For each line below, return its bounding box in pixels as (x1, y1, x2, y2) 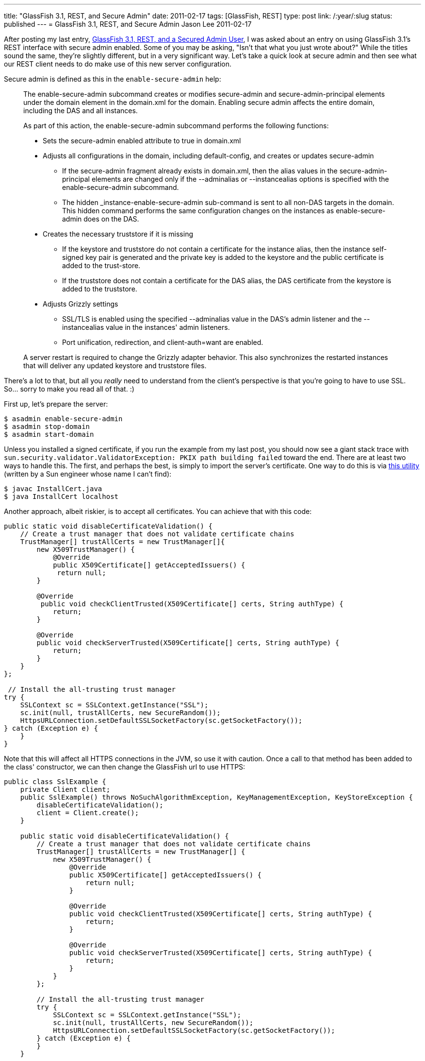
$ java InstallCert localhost (4, 493, 119, 500)
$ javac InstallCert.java (4, 485, 102, 493)
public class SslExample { (4, 778, 106, 786)
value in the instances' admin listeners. (105, 323, 230, 331)
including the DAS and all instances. (23, 106, 138, 115)
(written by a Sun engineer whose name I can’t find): (4, 470, 172, 478)
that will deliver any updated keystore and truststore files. (23, 361, 207, 370)
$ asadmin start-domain (4, 430, 94, 438)
